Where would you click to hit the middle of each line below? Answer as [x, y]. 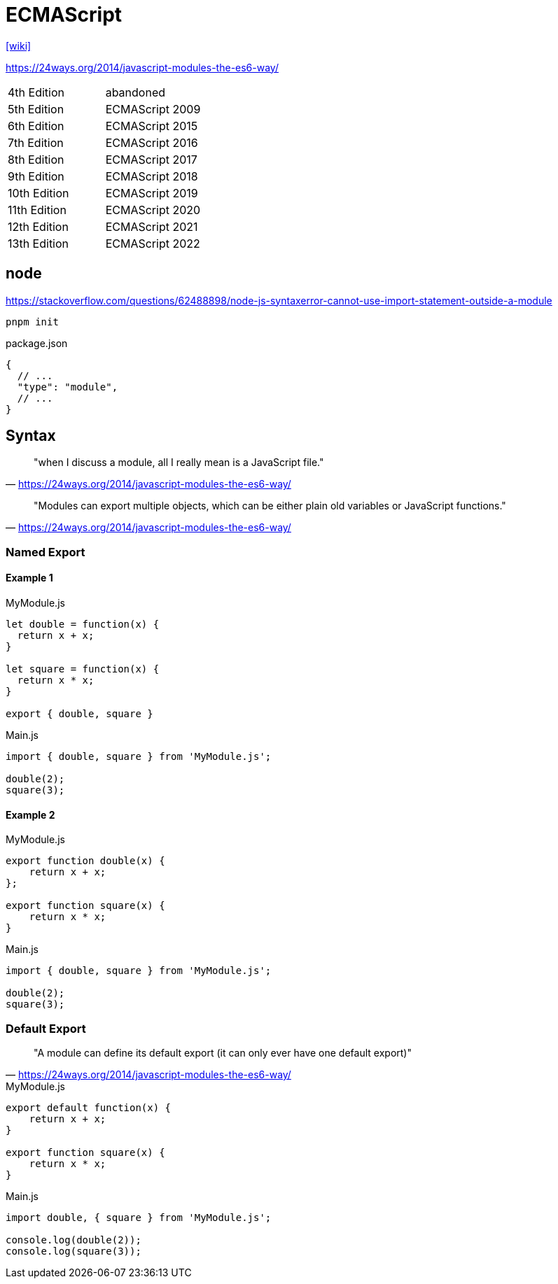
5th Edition [36, 109]
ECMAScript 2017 [151, 159]
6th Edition [36, 126]
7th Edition [36, 142]
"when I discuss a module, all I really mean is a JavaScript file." [179, 463]
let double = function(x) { [83, 625]
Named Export [46, 552]
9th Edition [36, 176]
